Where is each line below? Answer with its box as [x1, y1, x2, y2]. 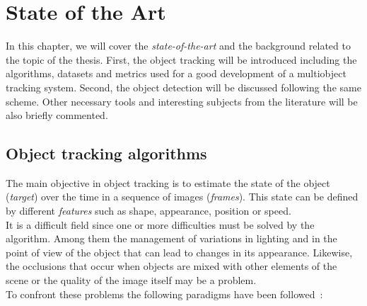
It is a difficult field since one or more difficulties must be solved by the [6, 217, 315, 232]
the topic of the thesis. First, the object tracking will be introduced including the [6, 52, 357, 67]
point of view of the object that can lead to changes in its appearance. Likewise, [6, 244, 353, 259]
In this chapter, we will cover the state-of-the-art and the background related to [6, 38, 351, 53]
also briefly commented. [6, 108, 108, 123]
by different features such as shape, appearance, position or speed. [6, 203, 291, 218]
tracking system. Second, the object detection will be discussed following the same [6, 79, 361, 94]
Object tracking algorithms [6, 142, 207, 164]
